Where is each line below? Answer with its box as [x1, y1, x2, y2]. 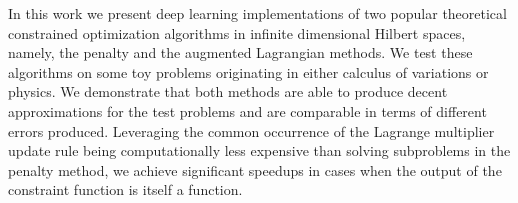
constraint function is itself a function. [8, 179, 243, 200]
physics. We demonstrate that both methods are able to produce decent [8, 81, 448, 102]
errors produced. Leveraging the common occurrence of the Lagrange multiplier [8, 120, 495, 141]
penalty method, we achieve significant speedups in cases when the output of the [8, 159, 502, 180]
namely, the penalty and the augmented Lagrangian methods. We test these [8, 42, 473, 63]
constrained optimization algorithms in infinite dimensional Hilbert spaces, [8, 22, 466, 43]
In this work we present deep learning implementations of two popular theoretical [8, 3, 507, 23]
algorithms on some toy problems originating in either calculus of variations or [8, 61, 489, 82]
